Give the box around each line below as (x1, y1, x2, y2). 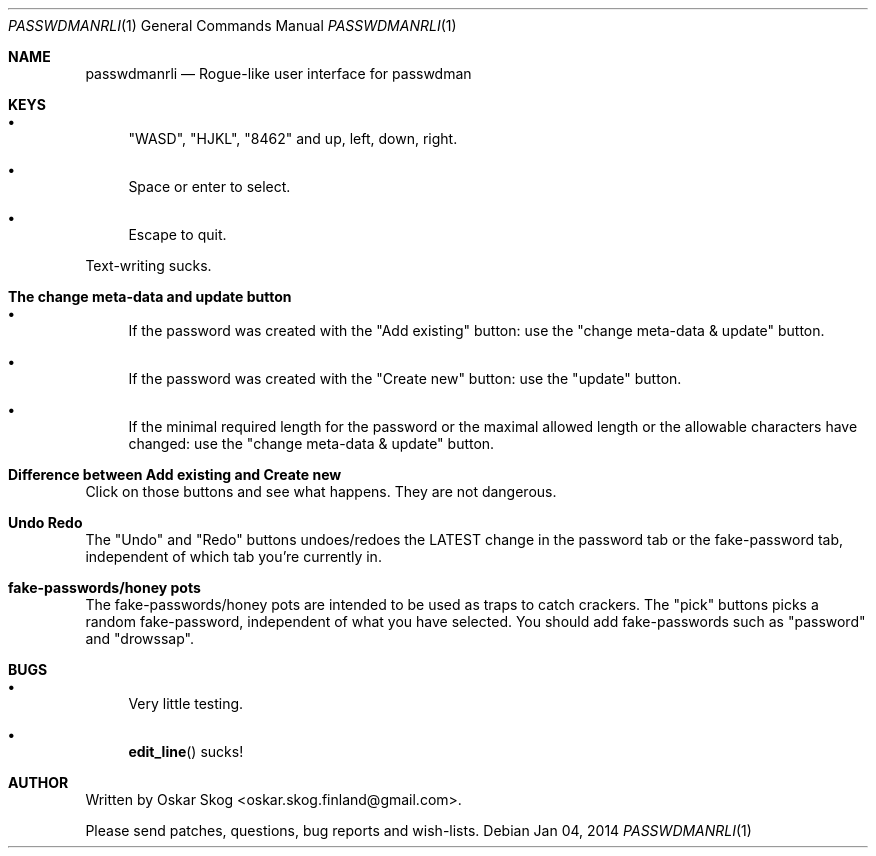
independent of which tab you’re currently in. (85, 548, 382, 565)
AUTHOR (8, 774, 69, 791)
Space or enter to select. (128, 178, 291, 195)
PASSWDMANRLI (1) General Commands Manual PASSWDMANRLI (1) (8, 17, 457, 34)
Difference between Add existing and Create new (8, 466, 342, 483)
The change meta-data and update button (8, 288, 292, 305)
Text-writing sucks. (85, 257, 212, 274)
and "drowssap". (85, 630, 194, 647)
